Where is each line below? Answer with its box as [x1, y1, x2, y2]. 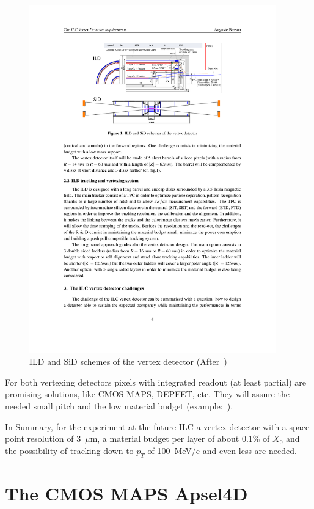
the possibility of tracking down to [5, 444, 134, 456]
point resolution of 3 [5, 432, 81, 445]
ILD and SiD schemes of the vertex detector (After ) [29, 355, 227, 368]
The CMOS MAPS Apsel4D [5, 480, 248, 505]
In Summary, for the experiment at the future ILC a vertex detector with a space [5, 420, 310, 433]
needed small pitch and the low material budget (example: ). [5, 400, 233, 412]
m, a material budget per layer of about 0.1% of [90, 432, 270, 445]
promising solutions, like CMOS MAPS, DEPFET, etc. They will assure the [5, 387, 290, 400]
